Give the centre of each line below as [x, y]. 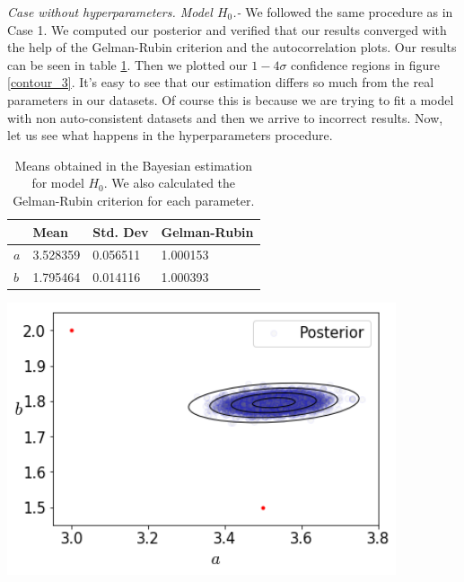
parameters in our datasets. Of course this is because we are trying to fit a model [231, 99]
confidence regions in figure [365, 64]
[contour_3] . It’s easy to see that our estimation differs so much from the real [221, 82]
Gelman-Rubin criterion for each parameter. [134, 200]
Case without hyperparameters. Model [110, 12]
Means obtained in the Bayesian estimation [133, 165]
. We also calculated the [170, 183]
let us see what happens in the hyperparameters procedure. [170, 135]
